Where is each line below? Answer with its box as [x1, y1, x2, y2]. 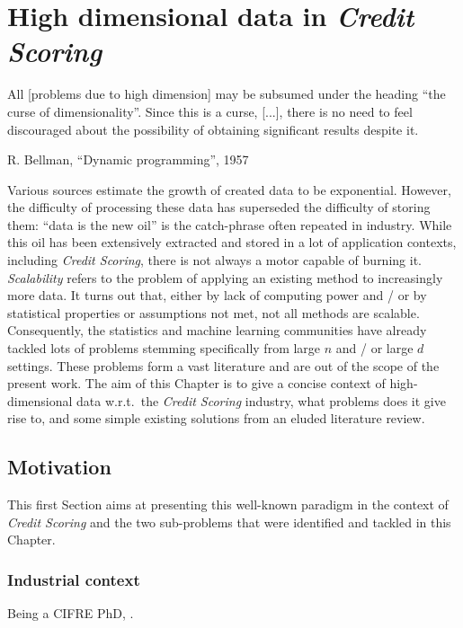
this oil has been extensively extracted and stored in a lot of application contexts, [7, 233, 457, 252]
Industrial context [7, 568, 140, 590]
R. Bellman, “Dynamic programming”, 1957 [7, 150, 249, 169]
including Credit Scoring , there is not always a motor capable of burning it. [7, 251, 422, 270]
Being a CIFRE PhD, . [7, 604, 134, 623]
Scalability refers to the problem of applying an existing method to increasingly [7, 268, 443, 287]
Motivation [7, 453, 111, 481]
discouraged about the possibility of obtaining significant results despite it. [7, 119, 419, 138]
